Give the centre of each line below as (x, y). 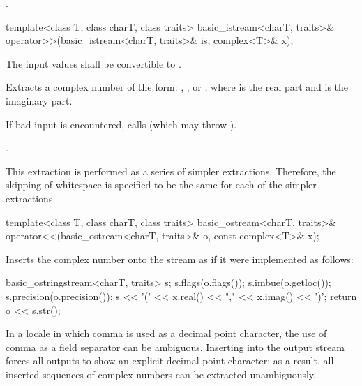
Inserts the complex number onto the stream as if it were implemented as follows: (180, 259)
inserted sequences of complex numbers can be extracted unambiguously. (161, 374)
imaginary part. (39, 100)
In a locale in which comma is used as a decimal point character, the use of (166, 333)
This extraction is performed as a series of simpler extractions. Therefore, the (171, 171)
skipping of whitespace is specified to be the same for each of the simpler (161, 185)
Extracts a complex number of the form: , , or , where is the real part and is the (177, 87)
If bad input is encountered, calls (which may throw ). (121, 124)
